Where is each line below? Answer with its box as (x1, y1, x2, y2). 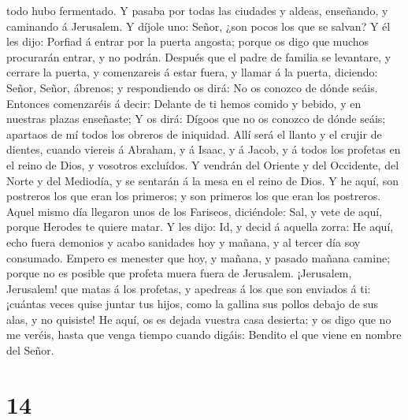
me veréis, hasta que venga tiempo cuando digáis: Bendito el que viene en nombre (6, 326, 402, 343)
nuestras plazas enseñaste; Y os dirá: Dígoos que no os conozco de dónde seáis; (6, 110, 386, 127)
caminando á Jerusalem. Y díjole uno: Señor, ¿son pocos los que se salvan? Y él (6, 17, 391, 34)
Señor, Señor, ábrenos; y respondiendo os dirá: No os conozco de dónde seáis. (6, 79, 378, 95)
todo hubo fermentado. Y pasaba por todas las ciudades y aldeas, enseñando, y (6, 2, 388, 18)
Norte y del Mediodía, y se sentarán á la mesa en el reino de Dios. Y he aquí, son (6, 172, 399, 188)
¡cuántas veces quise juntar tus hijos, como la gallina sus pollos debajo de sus (6, 295, 379, 312)
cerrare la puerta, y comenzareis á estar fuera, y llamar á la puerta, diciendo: (6, 64, 378, 80)
